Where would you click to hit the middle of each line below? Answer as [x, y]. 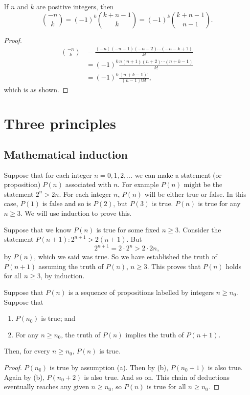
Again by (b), [24, 377]
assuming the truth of [71, 266]
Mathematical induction [66, 154]
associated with [88, 184]
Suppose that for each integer [48, 175]
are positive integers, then [75, 6]
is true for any [219, 203]
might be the [203, 184]
